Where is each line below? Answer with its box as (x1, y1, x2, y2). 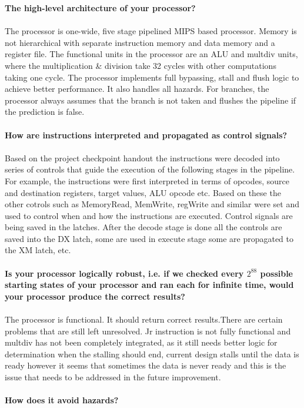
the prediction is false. (5, 105, 85, 118)
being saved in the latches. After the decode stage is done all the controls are (5, 221, 282, 233)
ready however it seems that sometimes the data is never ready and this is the (5, 359, 286, 371)
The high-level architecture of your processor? (5, 2, 196, 14)
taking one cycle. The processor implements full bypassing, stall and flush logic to (5, 71, 299, 83)
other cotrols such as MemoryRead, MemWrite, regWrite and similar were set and (5, 198, 299, 210)
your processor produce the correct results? (5, 290, 185, 302)
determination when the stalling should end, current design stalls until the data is (5, 347, 299, 360)
